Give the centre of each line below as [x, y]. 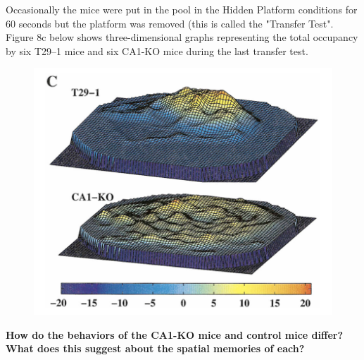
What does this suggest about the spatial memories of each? [155, 348]
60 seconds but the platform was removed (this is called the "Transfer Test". [170, 23]
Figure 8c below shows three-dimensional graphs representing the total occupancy [182, 37]
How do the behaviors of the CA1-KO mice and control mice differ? [175, 334]
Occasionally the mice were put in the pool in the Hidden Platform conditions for [182, 9]
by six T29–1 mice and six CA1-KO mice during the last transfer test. [157, 50]
